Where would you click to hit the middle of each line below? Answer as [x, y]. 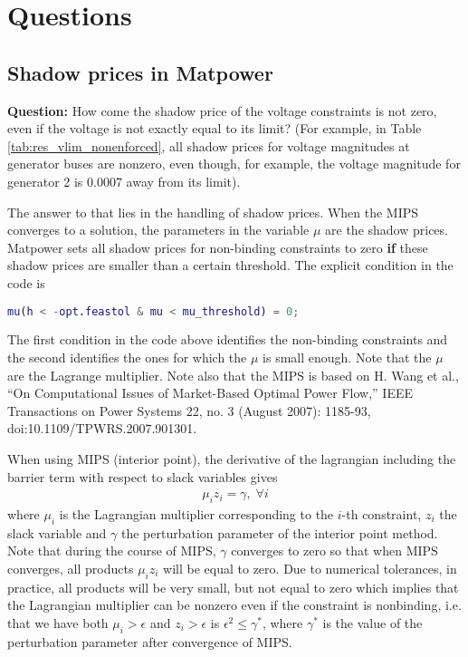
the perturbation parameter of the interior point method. [279, 532]
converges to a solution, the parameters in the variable [158, 230]
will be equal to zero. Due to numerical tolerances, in [310, 568]
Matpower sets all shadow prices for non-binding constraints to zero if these [218, 247]
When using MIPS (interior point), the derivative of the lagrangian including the [232, 458]
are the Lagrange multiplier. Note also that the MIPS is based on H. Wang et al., [233, 375]
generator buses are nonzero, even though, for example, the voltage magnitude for [234, 164]
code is [26, 282]
